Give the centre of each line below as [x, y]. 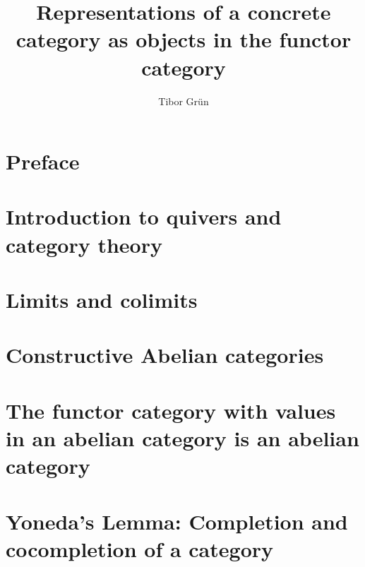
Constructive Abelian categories [165, 355]
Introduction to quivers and [144, 216]
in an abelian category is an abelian [182, 437]
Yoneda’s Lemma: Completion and [177, 521]
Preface [43, 161]
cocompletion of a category [140, 548]
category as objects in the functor [184, 39]
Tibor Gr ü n [184, 101]
